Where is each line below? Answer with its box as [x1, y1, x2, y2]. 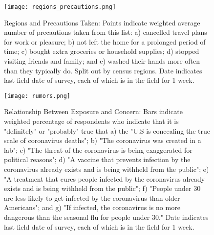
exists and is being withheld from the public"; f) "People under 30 [4, 183, 201, 193]
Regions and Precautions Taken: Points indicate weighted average [4, 17, 200, 27]
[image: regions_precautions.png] [4, 3, 116, 10]
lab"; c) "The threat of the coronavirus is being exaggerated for [4, 144, 193, 155]
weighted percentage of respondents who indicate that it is [4, 116, 179, 126]
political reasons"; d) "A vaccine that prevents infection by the [4, 154, 191, 164]
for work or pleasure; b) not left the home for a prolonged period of [4, 36, 206, 47]
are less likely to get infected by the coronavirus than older [4, 192, 180, 203]
